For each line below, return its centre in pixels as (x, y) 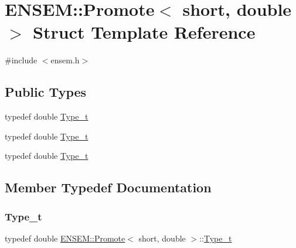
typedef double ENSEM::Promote (65, 238)
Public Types (46, 92)
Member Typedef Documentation (108, 187)
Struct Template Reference (144, 32)
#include (21, 60)
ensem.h (65, 60)
